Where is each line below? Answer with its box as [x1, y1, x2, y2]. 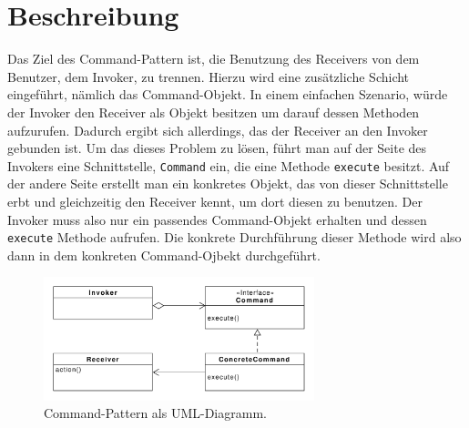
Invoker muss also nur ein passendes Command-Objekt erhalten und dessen [7, 209, 427, 229]
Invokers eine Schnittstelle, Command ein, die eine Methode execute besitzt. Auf [7, 156, 450, 175]
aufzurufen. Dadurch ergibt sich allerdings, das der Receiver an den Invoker [7, 120, 428, 139]
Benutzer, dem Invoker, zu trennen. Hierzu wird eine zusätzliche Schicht [7, 66, 410, 86]
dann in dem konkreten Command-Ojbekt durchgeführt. [7, 245, 321, 264]
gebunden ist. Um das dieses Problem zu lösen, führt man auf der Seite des [7, 138, 427, 158]
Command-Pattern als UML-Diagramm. [44, 403, 267, 423]
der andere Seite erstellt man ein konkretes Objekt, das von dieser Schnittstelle [7, 174, 448, 193]
